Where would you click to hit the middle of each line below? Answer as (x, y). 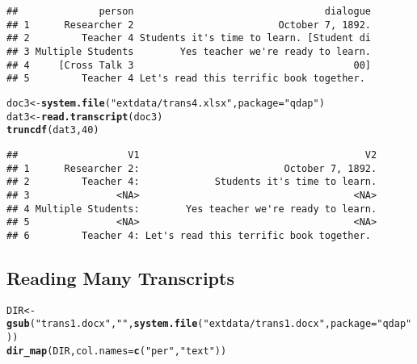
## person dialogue (189, 11)
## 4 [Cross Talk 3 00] (189, 65)
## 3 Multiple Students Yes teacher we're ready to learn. (189, 51)
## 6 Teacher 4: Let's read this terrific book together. (189, 235)
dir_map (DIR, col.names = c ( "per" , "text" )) (117, 351)
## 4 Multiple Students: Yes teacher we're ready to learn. (192, 209)
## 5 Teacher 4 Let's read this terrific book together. (186, 79)
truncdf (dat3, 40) (53, 130)
